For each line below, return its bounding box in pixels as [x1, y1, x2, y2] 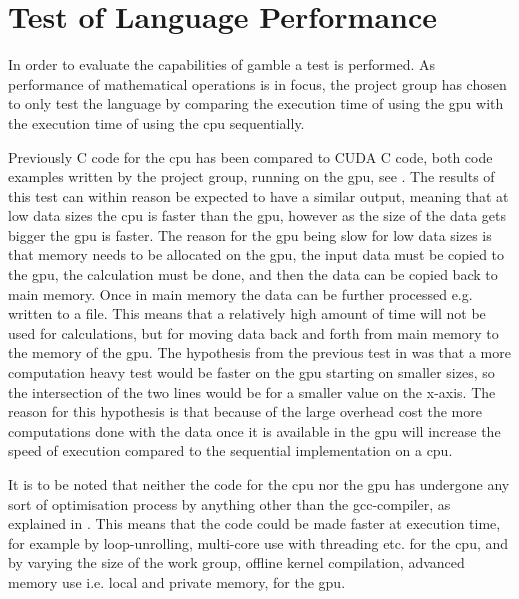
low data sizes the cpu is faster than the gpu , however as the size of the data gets [8, 205, 506, 226]
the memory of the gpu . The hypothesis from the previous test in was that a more [8, 342, 511, 363]
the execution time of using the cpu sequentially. [8, 112, 305, 133]
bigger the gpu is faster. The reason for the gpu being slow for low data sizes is [8, 224, 492, 245]
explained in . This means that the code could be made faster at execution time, [8, 513, 501, 534]
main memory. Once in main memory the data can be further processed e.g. [8, 283, 473, 304]
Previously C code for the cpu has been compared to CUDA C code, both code [8, 146, 493, 167]
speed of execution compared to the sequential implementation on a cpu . [8, 440, 453, 461]
